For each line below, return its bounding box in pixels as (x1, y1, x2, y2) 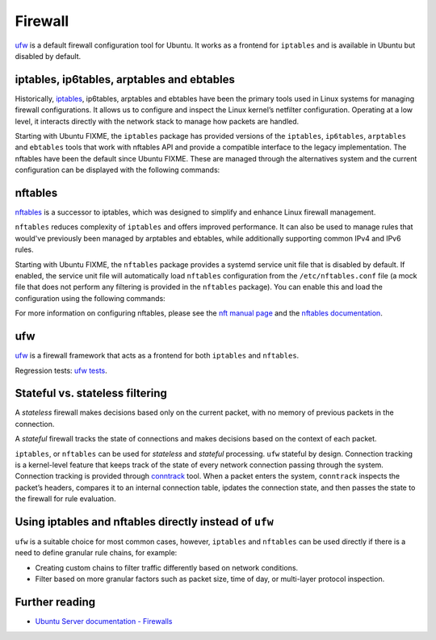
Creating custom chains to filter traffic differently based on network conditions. (35, 563, 299, 572)
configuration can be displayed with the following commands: (15, 165, 220, 175)
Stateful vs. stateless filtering (15, 387, 167, 400)
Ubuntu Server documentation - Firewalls (35, 617, 173, 626)
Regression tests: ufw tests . (15, 366, 108, 375)
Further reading (15, 596, 96, 609)
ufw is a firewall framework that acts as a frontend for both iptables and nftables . (15, 351, 300, 361)
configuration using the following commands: (15, 293, 166, 303)
